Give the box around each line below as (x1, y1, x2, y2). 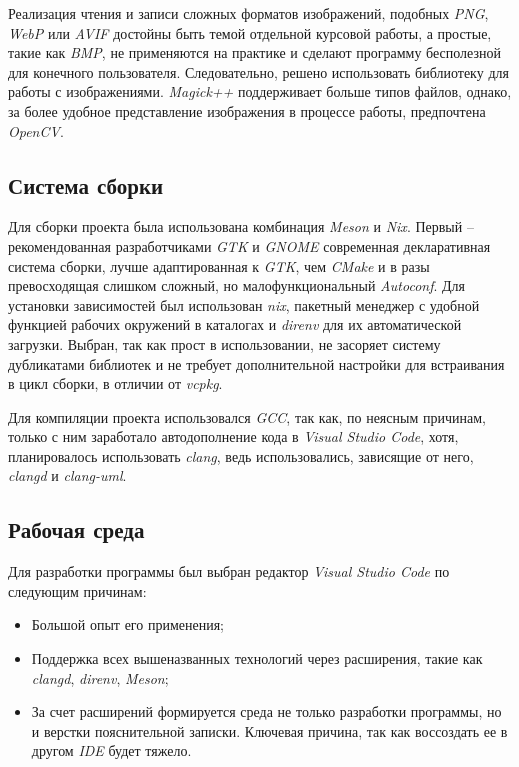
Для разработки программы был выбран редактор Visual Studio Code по (8, 561, 450, 582)
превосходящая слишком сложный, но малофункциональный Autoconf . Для (8, 275, 465, 296)
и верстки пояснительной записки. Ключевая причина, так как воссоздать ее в (31, 720, 508, 741)
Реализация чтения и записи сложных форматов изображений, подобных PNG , (8, 3, 489, 23)
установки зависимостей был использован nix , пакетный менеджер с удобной (8, 294, 480, 315)
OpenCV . (8, 120, 64, 141)
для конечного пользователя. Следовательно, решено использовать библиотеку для (8, 61, 509, 82)
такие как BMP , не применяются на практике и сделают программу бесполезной (8, 42, 501, 63)
